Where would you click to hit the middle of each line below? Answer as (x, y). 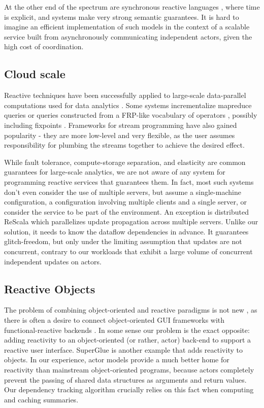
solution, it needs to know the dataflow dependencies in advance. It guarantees (126, 231)
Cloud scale (35, 74)
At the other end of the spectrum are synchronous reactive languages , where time (132, 7)
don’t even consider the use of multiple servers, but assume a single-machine (123, 192)
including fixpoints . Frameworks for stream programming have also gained (121, 125)
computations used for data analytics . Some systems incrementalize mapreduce (128, 105)
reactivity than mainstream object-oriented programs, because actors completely (129, 370)
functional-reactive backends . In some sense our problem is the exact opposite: (127, 330)
